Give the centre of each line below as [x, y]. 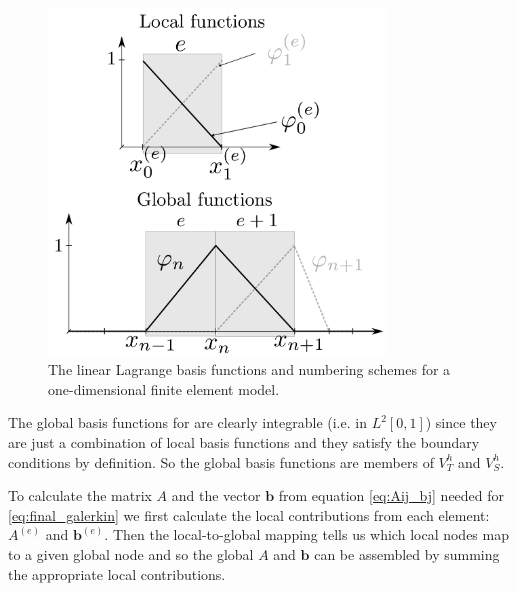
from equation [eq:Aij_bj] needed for [391, 495]
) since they [461, 422]
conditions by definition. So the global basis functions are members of [221, 461]
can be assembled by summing [407, 554]
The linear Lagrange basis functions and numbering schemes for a [249, 369]
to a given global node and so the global [131, 554]
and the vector [216, 495]
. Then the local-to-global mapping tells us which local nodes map [306, 534]
